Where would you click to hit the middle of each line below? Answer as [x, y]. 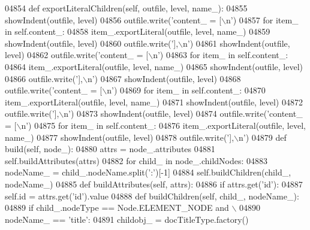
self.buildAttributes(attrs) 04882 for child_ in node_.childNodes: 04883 [136, 160]
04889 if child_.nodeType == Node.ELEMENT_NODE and [117, 208]
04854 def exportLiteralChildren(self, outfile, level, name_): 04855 [126, 8]
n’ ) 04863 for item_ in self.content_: [221, 55]
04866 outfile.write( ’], [44, 78]
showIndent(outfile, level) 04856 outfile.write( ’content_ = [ [113, 19]
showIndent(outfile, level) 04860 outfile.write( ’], [92, 43]
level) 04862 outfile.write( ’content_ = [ [77, 55]
